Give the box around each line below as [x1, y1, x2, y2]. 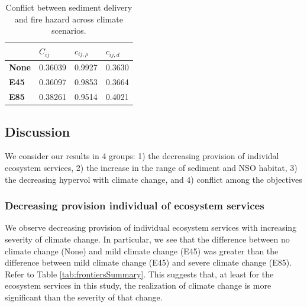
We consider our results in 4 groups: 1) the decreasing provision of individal [5, 150, 279, 162]
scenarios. [51, 24, 86, 37]
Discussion [5, 122, 70, 140]
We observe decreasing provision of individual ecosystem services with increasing [5, 221, 297, 234]
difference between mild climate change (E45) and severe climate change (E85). [5, 256, 292, 269]
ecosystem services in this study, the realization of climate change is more [5, 279, 272, 292]
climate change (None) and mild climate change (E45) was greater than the [5, 244, 279, 257]
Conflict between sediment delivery [5, 1, 133, 13]
